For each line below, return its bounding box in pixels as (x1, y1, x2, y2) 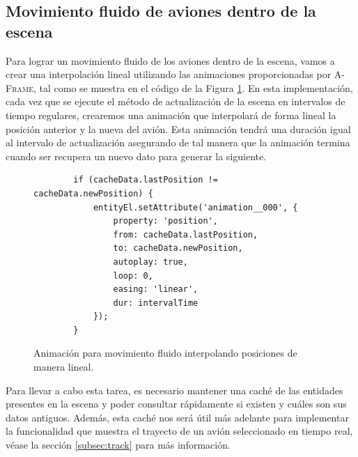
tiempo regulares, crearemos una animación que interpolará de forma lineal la (6, 107, 336, 122)
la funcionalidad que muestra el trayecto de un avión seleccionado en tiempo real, (6, 424, 353, 438)
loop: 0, (113, 270, 153, 281)
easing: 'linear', (113, 284, 199, 295)
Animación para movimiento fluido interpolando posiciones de (33, 346, 297, 360)
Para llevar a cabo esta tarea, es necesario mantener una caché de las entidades (6, 382, 343, 397)
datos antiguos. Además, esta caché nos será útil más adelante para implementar (6, 410, 349, 424)
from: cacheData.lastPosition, (113, 229, 258, 240)
